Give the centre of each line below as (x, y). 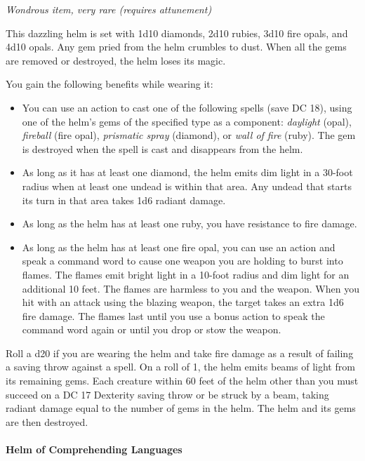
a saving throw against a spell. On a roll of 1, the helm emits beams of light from (180, 367)
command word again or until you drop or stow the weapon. (152, 329)
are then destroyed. (47, 421)
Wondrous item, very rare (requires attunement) (109, 9)
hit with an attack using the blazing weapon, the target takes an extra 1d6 (183, 302)
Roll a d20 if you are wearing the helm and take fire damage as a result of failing (180, 353)
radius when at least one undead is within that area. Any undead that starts (187, 186)
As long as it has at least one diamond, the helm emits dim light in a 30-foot (187, 172)
